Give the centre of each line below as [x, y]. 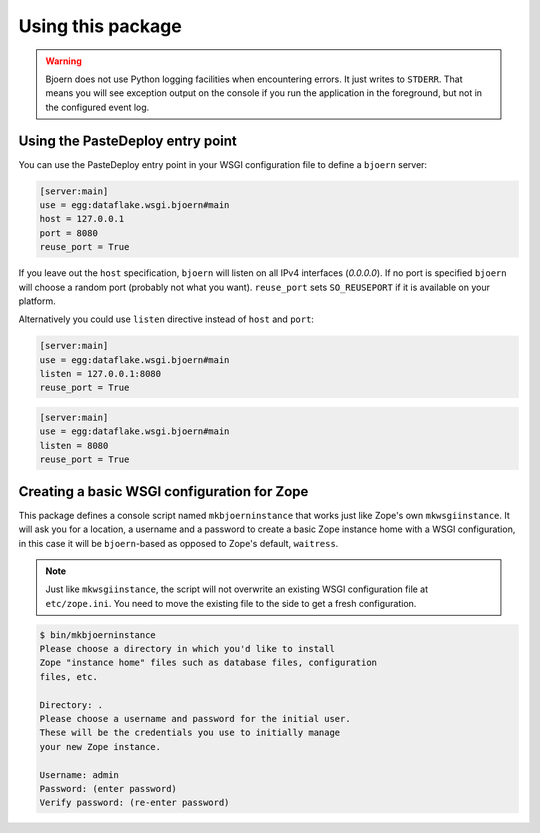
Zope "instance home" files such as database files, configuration [208, 663]
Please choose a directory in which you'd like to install [187, 649]
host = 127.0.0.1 [82, 219]
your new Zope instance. [100, 746]
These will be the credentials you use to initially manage [190, 733]
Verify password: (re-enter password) [134, 803]
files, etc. [69, 676]
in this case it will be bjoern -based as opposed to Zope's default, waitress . [178, 543]
